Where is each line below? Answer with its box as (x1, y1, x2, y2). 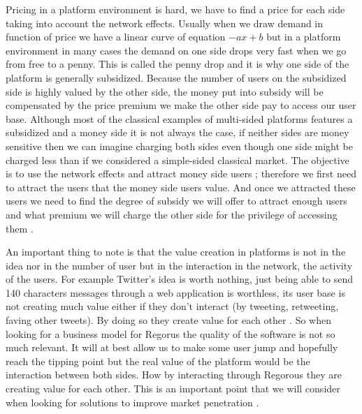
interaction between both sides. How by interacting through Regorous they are (6, 367, 342, 382)
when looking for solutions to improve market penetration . (6, 394, 259, 409)
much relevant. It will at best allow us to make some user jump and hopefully (6, 340, 338, 355)
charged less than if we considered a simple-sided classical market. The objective (6, 152, 349, 167)
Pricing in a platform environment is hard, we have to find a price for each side (6, 2, 345, 16)
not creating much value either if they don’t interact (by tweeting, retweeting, (6, 299, 339, 313)
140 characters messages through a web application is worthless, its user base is (6, 285, 345, 300)
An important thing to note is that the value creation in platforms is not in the (6, 244, 346, 259)
